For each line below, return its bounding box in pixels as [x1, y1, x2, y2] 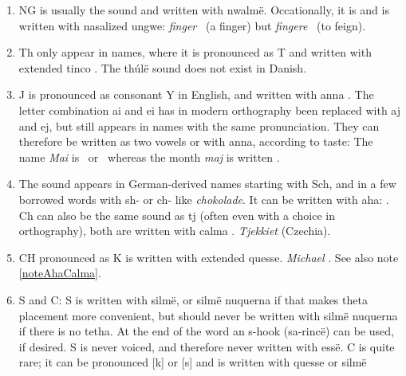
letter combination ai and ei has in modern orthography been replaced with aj [18, 101, 401, 118]
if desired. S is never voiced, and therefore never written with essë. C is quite [18, 338, 395, 354]
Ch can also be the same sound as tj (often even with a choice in [18, 206, 335, 223]
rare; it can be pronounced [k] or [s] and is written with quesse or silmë [18, 354, 367, 370]
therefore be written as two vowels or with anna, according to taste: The [18, 133, 373, 150]
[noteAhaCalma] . [18, 264, 101, 281]
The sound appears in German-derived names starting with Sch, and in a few [18, 175, 396, 192]
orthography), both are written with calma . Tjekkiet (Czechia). [18, 222, 331, 239]
